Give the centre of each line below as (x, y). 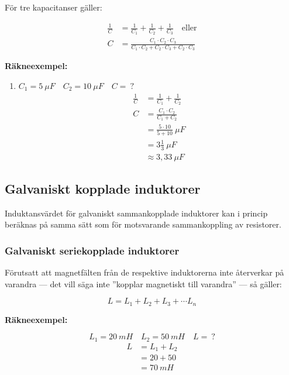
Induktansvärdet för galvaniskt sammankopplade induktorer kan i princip (136, 213)
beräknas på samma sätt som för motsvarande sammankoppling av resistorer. (143, 224)
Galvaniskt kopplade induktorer (103, 188)
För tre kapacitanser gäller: (54, 7)
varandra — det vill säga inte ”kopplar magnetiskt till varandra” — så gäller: (143, 283)
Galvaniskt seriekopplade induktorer (92, 250)
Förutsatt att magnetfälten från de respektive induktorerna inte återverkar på (144, 272)
